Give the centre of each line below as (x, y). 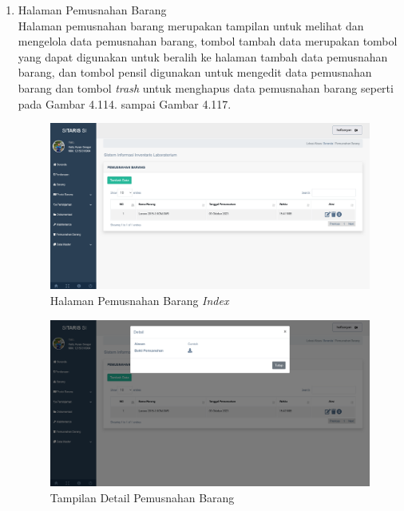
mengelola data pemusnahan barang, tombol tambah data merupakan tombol (208, 41)
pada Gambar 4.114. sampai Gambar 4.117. (125, 103)
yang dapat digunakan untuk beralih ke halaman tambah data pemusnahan (203, 56)
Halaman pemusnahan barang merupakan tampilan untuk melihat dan (191, 25)
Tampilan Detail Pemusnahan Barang (142, 497)
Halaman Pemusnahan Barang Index (139, 301)
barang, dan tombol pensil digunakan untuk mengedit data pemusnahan (195, 72)
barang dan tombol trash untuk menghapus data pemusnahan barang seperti (206, 87)
